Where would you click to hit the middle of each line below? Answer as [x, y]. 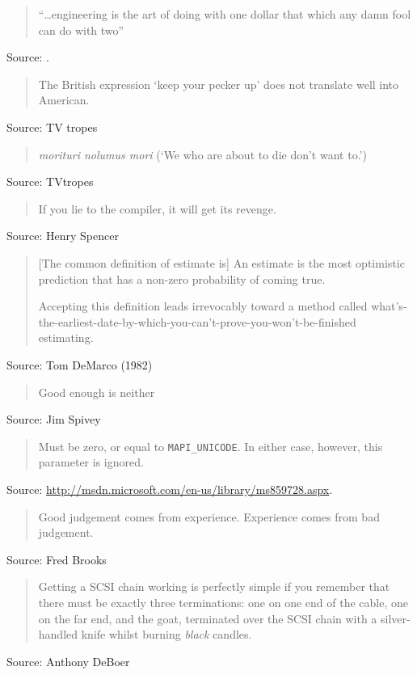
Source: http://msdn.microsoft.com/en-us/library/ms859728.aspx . [170, 489]
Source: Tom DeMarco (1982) [80, 364]
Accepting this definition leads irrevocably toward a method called [203, 306]
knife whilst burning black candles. [166, 634]
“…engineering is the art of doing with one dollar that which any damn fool [225, 14]
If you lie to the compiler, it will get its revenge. [157, 208]
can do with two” [81, 30]
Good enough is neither [97, 392]
